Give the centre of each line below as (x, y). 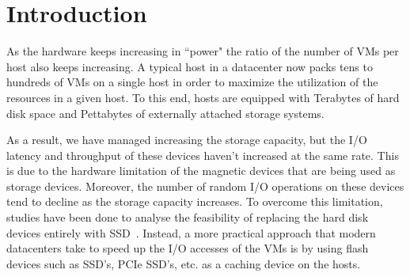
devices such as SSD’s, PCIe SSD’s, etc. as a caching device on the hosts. (184, 263)
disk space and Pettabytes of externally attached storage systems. (165, 113)
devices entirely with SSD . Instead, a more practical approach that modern (191, 232)
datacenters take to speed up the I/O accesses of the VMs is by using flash (188, 248)
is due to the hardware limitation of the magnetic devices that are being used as (201, 171)
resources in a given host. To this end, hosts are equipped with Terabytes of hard (203, 97)
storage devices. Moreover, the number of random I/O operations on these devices (205, 186)
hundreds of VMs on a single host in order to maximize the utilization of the (192, 82)
